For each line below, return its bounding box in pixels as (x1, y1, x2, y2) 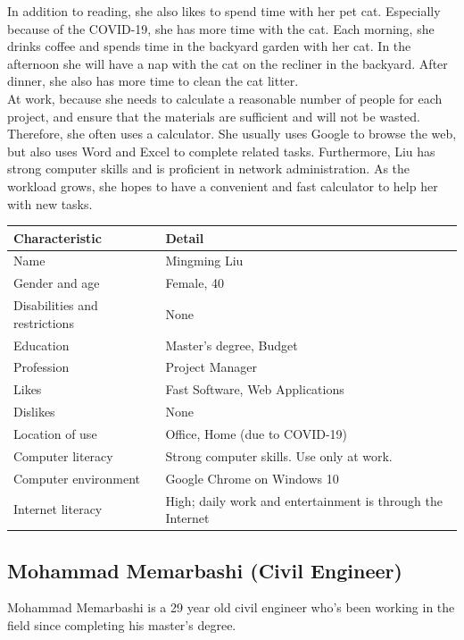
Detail (165, 228, 204, 247)
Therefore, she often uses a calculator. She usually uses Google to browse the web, (7, 124, 457, 143)
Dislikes (13, 402, 55, 421)
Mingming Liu (165, 251, 244, 270)
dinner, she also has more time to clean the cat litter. (7, 72, 299, 90)
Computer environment (13, 468, 141, 487)
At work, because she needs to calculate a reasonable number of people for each (7, 88, 443, 107)
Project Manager (165, 358, 258, 376)
